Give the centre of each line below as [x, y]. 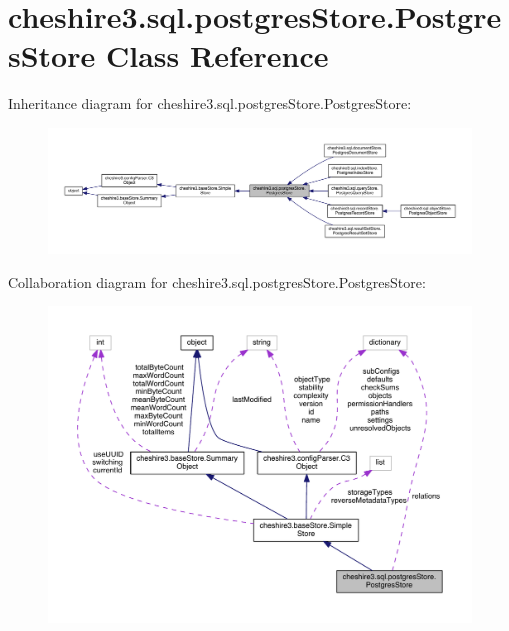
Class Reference [217, 55]
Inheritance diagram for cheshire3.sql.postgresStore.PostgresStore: [210, 103]
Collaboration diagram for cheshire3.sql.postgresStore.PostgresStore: [217, 281]
